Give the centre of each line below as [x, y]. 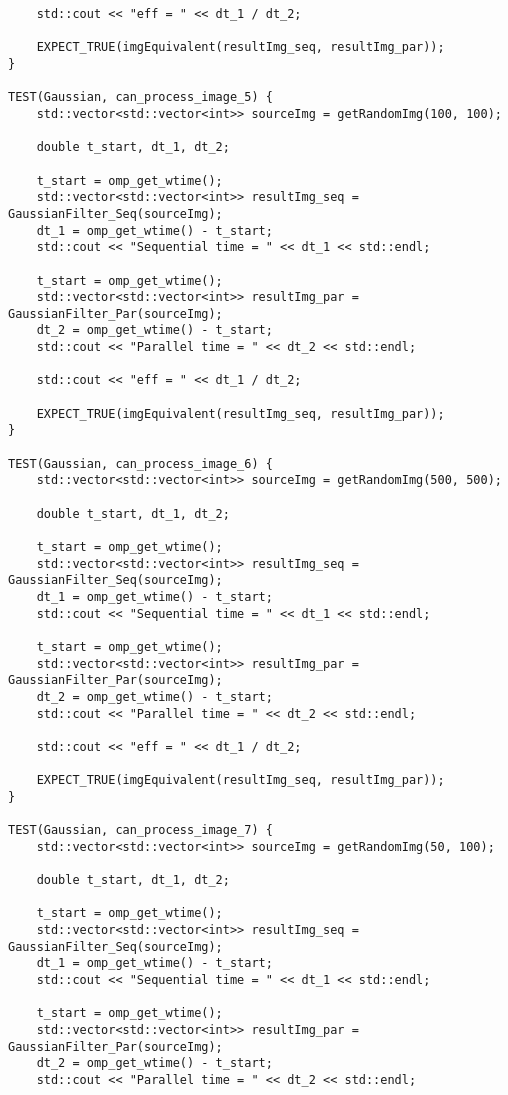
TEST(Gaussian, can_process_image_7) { [140, 830]
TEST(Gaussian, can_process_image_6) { [140, 463]
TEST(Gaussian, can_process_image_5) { [140, 97]
